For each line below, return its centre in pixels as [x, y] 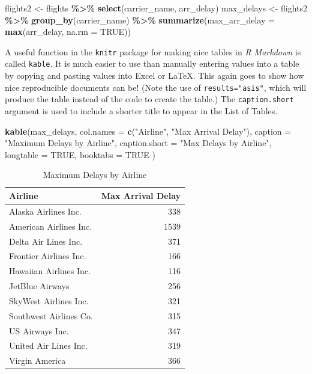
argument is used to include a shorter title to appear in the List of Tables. [141, 111]
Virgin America [37, 360]
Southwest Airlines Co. [51, 315]
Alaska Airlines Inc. [45, 211]
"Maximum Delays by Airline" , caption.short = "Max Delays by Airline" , [138, 143]
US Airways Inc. [39, 330]
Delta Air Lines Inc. [46, 241]
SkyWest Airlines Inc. [49, 300]
